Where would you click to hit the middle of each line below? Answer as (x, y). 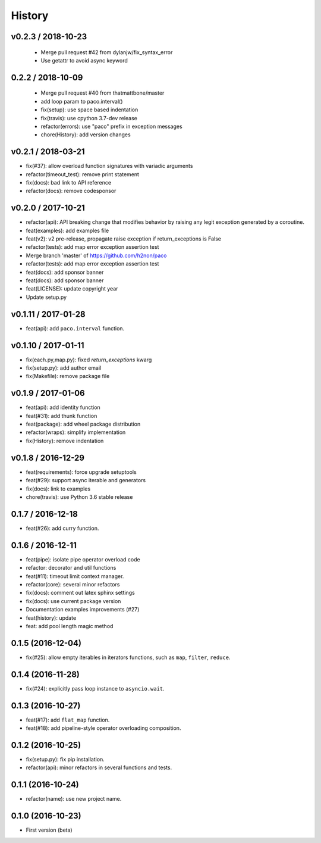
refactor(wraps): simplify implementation (76, 432)
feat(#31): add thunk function (62, 416)
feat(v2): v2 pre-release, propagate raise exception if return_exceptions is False (124, 239)
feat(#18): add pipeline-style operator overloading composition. (103, 728)
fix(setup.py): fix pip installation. (65, 759)
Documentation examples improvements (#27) (83, 610)
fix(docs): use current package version (73, 601)
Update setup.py (46, 297)
